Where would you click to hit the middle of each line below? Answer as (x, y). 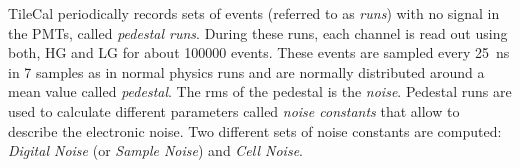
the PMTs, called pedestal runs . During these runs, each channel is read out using (258, 32)
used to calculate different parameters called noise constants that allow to (234, 110)
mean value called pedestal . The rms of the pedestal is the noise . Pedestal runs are (260, 91)
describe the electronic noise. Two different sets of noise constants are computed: (255, 130)
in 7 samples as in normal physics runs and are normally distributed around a (246, 71)
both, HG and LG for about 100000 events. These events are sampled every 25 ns (259, 52)
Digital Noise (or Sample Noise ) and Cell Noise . (155, 150)
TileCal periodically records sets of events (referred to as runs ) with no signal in (254, 13)
